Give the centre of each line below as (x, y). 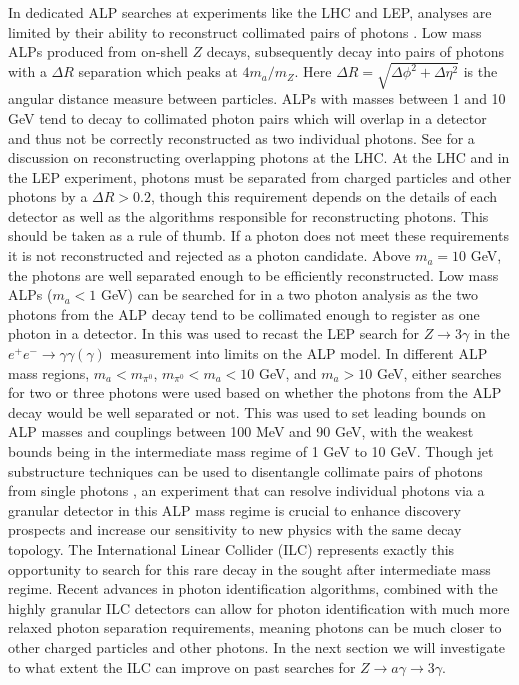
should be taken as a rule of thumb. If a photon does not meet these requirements (258, 235)
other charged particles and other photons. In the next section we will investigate (257, 646)
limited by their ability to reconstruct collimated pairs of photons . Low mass (245, 31)
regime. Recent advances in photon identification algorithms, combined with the (253, 588)
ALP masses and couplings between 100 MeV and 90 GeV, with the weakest (241, 431)
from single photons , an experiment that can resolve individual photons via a (246, 490)
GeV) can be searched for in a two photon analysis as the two (289, 294)
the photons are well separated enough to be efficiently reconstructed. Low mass (253, 274)
